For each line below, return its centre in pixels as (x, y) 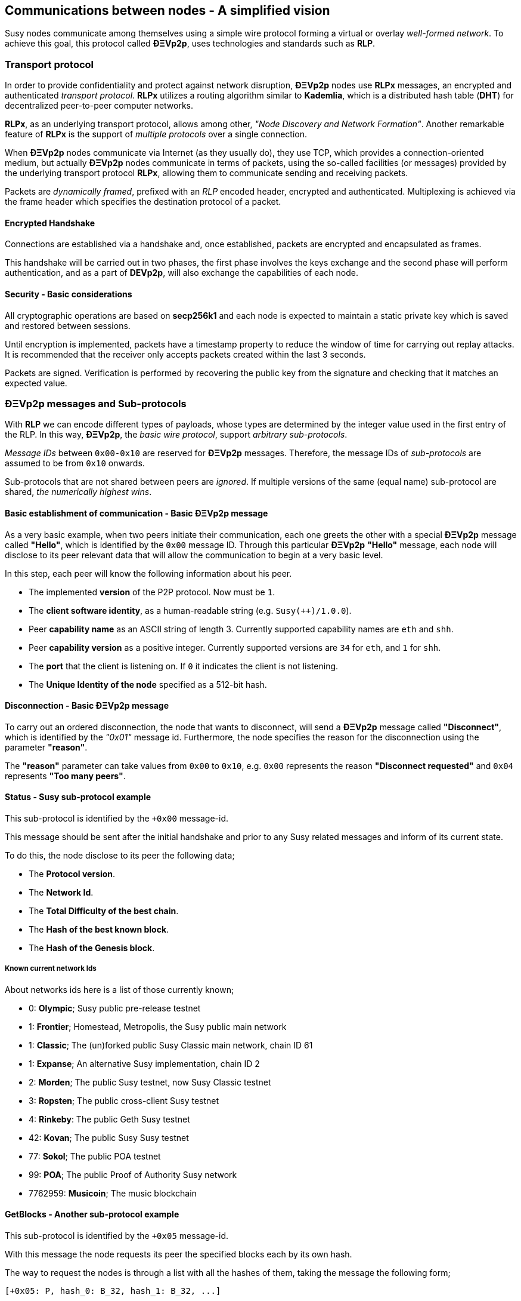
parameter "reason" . (46, 747)
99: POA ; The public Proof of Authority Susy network (133, 1174)
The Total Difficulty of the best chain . (104, 911)
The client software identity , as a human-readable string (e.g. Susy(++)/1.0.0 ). (190, 610)
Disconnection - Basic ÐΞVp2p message (87, 706)
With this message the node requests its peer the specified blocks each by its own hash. (179, 1254)
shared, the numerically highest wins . (78, 492)
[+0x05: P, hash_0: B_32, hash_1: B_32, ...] (113, 1291)
